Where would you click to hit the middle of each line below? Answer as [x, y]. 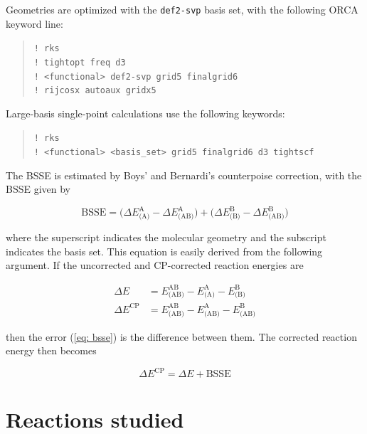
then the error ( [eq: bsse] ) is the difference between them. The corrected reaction [181, 336]
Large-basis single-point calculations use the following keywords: [145, 113]
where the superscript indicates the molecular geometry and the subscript [166, 237]
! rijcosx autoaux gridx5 [95, 91]
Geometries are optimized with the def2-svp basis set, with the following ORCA [182, 9]
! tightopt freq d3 [80, 62]
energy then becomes [51, 350]
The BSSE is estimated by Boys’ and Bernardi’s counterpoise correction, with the [184, 175]
